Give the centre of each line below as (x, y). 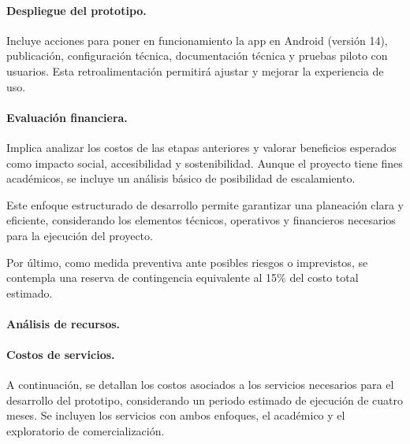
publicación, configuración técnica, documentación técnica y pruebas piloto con (197, 55)
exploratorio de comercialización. (86, 431)
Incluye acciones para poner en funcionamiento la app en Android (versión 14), (197, 40)
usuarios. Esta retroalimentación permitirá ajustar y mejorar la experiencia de (195, 70)
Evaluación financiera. (67, 117)
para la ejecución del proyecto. (80, 235)
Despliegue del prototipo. (76, 10)
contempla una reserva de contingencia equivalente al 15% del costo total (183, 277)
